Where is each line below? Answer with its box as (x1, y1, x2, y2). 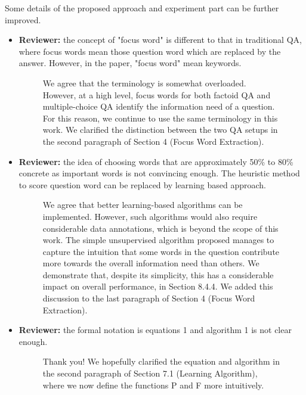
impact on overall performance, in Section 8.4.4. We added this (42, 280, 273, 293)
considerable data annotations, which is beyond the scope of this (42, 222, 279, 234)
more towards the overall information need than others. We (42, 257, 259, 269)
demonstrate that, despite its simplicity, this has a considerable (42, 268, 274, 281)
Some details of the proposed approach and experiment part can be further (5, 2, 279, 14)
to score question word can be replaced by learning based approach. (18, 178, 266, 191)
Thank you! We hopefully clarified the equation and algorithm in (42, 355, 280, 368)
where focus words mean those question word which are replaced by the (18, 45, 281, 57)
